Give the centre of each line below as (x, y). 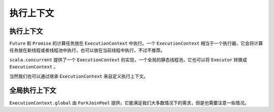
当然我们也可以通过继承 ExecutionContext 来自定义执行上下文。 (79, 76)
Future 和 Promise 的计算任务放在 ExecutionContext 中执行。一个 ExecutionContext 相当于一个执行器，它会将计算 (136, 44)
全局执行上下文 (33, 90)
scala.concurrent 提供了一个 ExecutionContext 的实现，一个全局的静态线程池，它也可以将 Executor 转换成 (128, 60)
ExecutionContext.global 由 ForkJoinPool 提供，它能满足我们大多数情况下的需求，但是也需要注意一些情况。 (129, 103)
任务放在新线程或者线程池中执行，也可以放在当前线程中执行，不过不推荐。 (87, 50)
